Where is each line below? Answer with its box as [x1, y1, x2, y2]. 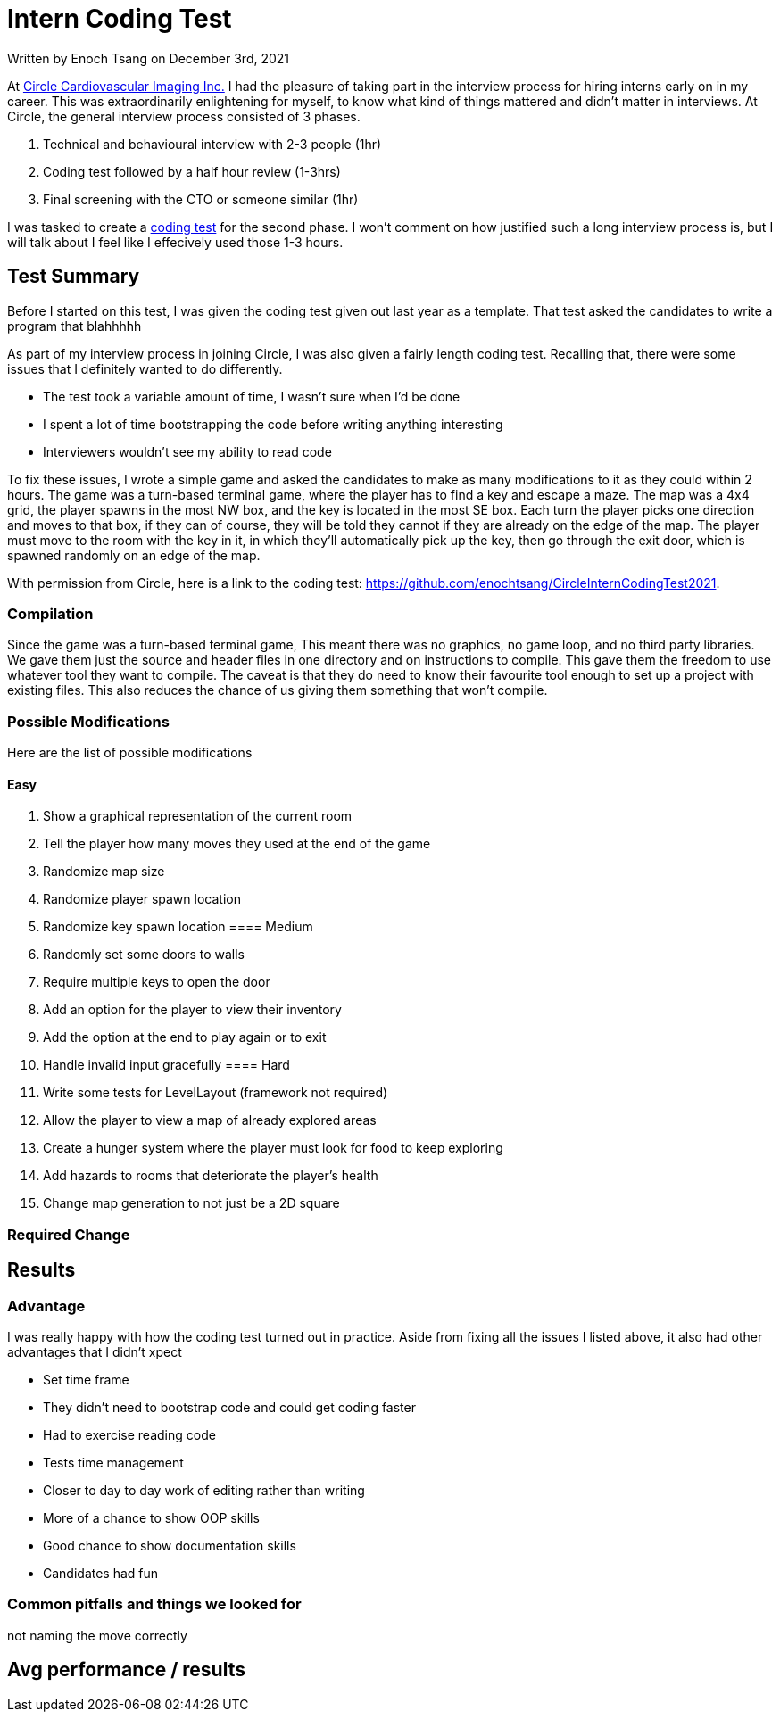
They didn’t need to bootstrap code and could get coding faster [43, 1399, 416, 1415]
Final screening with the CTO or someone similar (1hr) [43, 191, 359, 207]
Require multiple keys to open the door [43, 974, 270, 990]
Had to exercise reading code [43, 1426, 216, 1442]
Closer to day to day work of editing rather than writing [43, 1482, 365, 1498]
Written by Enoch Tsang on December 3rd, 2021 [7, 50, 290, 66]
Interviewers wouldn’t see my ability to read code [43, 443, 332, 459]
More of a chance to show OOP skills [43, 1509, 260, 1525]
